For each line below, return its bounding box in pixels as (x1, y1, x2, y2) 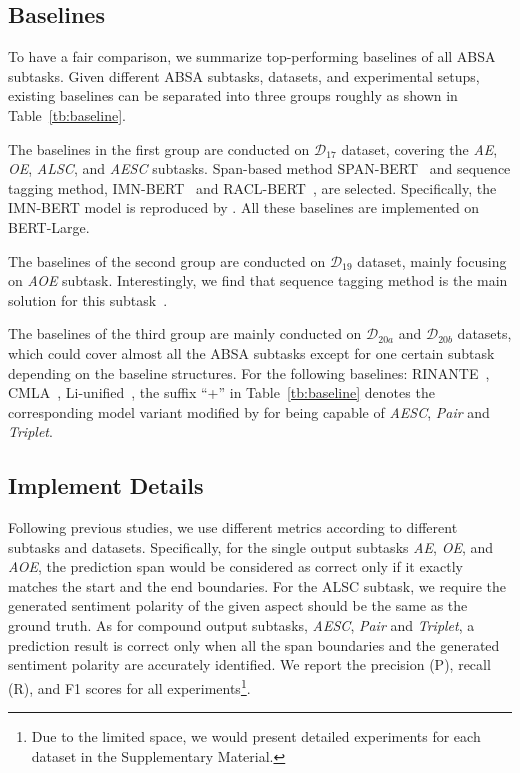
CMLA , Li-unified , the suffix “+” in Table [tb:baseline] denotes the (8, 382, 435, 403)
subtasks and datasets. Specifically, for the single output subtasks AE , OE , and (8, 536, 494, 557)
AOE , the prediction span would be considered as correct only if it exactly (8, 556, 463, 577)
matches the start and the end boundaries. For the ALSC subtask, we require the (8, 575, 506, 596)
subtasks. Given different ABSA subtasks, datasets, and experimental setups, (8, 65, 480, 86)
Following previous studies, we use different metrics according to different (8, 517, 458, 538)
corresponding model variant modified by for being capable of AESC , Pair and (8, 401, 490, 422)
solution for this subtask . (8, 289, 168, 310)
